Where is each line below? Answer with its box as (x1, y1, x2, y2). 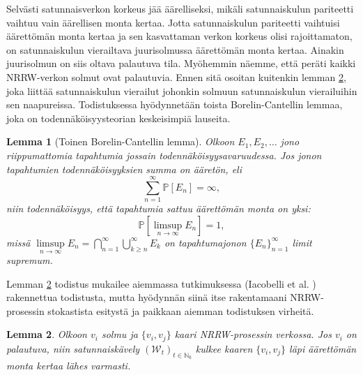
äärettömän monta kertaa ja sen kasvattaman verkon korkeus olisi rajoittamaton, (6, 29, 353, 43)
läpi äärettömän (289, 341, 357, 355)
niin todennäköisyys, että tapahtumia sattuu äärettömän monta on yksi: (6, 201, 311, 216)
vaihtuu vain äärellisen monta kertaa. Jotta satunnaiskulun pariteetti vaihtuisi (6, 15, 340, 29)
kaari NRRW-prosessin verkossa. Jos (174, 327, 332, 341)
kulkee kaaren (195, 341, 253, 355)
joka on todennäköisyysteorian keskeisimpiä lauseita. (6, 110, 231, 125)
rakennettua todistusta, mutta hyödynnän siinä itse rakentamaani (6, 290, 287, 304)
